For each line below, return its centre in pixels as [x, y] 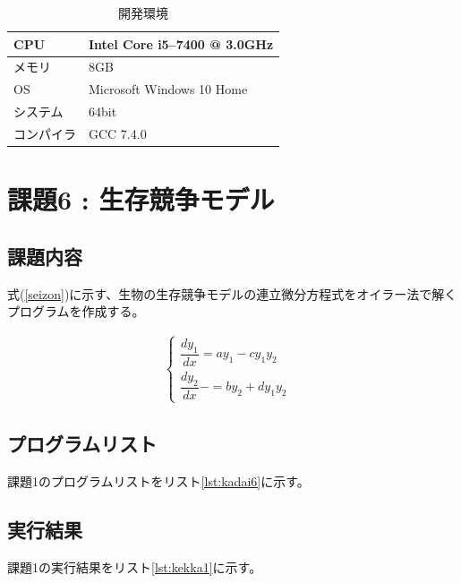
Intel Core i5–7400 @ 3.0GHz [181, 43]
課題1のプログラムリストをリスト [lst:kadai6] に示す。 [158, 481]
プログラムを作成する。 [76, 311]
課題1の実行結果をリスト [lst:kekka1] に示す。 [135, 567]
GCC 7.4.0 [118, 133]
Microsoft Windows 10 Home [168, 89]
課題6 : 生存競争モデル [141, 199]
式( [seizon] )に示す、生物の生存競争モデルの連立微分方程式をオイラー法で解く [232, 293]
